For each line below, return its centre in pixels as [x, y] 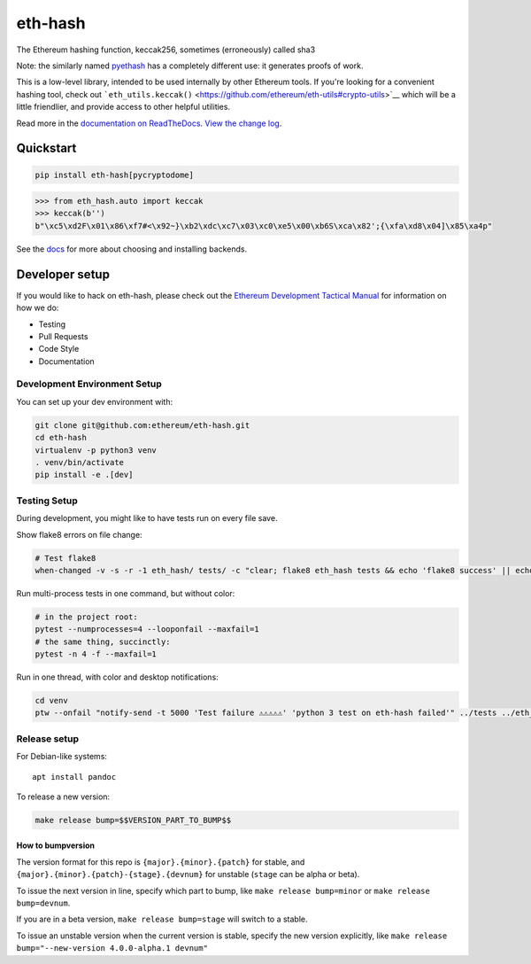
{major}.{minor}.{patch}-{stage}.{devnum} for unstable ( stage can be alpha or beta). [188, 875]
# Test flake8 [65, 558]
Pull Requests [63, 336]
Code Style [59, 349]
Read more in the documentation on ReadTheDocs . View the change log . [149, 123]
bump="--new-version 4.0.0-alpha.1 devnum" [112, 948]
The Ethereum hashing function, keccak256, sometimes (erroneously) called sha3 [166, 50]
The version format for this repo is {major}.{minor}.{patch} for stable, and [161, 862]
